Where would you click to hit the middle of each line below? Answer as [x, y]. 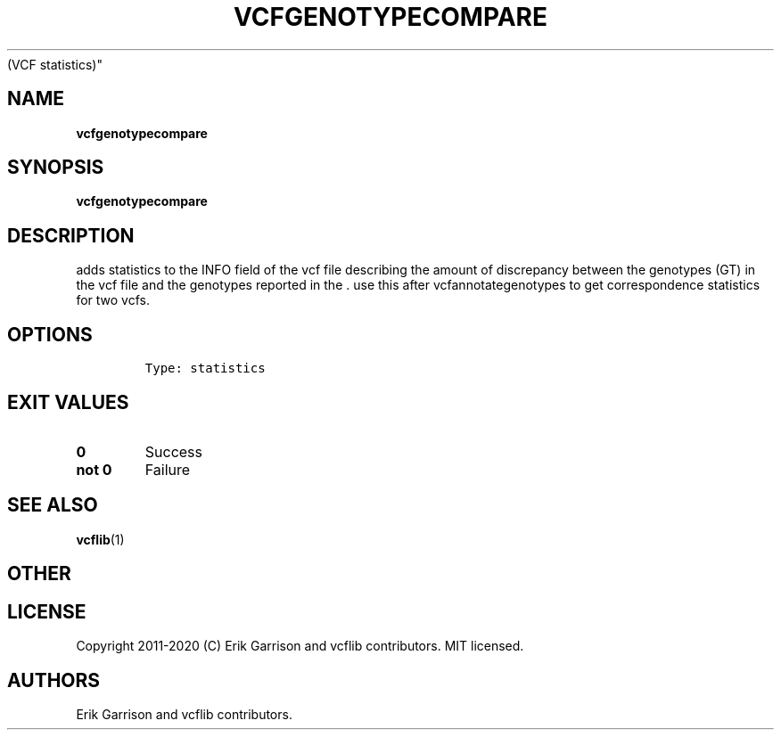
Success [174, 451]
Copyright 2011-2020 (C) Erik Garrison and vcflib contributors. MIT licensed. [300, 646]
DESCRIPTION [71, 235]
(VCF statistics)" [55, 64]
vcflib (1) [100, 539]
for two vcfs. [113, 300]
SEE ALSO [53, 505]
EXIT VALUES [68, 402]
